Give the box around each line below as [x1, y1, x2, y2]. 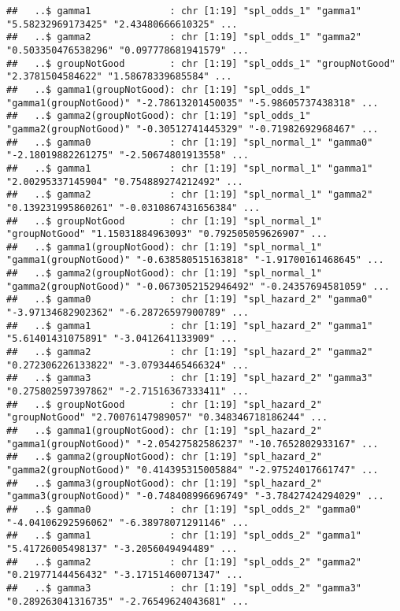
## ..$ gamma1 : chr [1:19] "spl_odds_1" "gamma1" [6, 6, 362, 17]
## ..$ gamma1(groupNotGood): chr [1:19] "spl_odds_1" [6, 83, 311, 95]
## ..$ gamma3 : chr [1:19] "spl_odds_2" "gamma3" [6, 582, 362, 594]
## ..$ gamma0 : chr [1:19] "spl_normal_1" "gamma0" [6, 136, 373, 148]
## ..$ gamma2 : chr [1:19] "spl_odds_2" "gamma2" [6, 556, 362, 568]
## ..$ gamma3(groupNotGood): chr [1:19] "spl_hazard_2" [6, 477, 322, 489]
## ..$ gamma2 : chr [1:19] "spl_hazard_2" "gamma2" [6, 346, 373, 358]
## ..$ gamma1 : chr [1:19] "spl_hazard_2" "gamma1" [6, 320, 373, 331]
